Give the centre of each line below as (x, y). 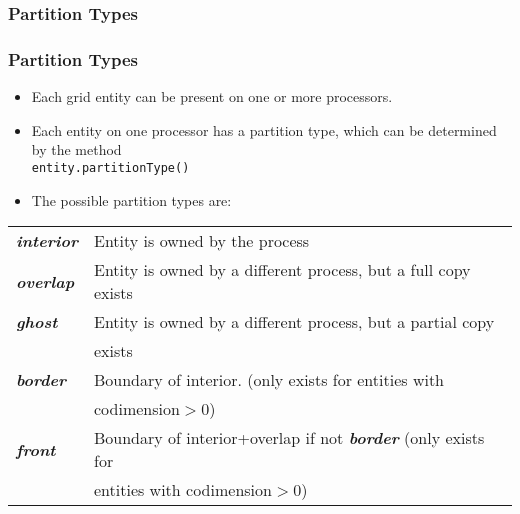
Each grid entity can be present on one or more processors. (212, 96)
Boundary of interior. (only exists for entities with (269, 380)
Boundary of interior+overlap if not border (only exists (289, 438)
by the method (76, 149)
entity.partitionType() (110, 167)
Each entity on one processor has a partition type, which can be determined (264, 129)
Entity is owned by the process (201, 241)
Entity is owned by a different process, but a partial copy (294, 322)
